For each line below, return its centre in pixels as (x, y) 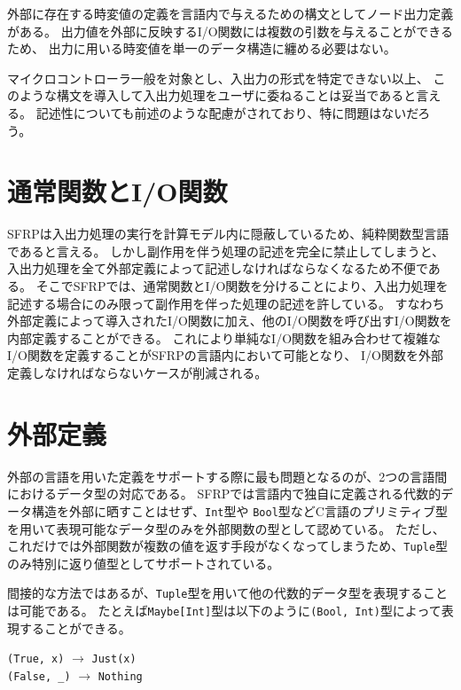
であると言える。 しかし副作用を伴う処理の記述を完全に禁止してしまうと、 (226, 251)
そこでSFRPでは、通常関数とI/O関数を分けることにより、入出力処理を (242, 286)
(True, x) (36, 659)
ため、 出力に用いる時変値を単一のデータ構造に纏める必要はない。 (202, 48)
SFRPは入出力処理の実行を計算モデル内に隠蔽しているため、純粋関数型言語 (228, 234)
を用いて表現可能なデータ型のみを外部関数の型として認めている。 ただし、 (226, 528)
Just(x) (114, 659)
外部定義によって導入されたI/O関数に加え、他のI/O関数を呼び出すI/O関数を (230, 321)
